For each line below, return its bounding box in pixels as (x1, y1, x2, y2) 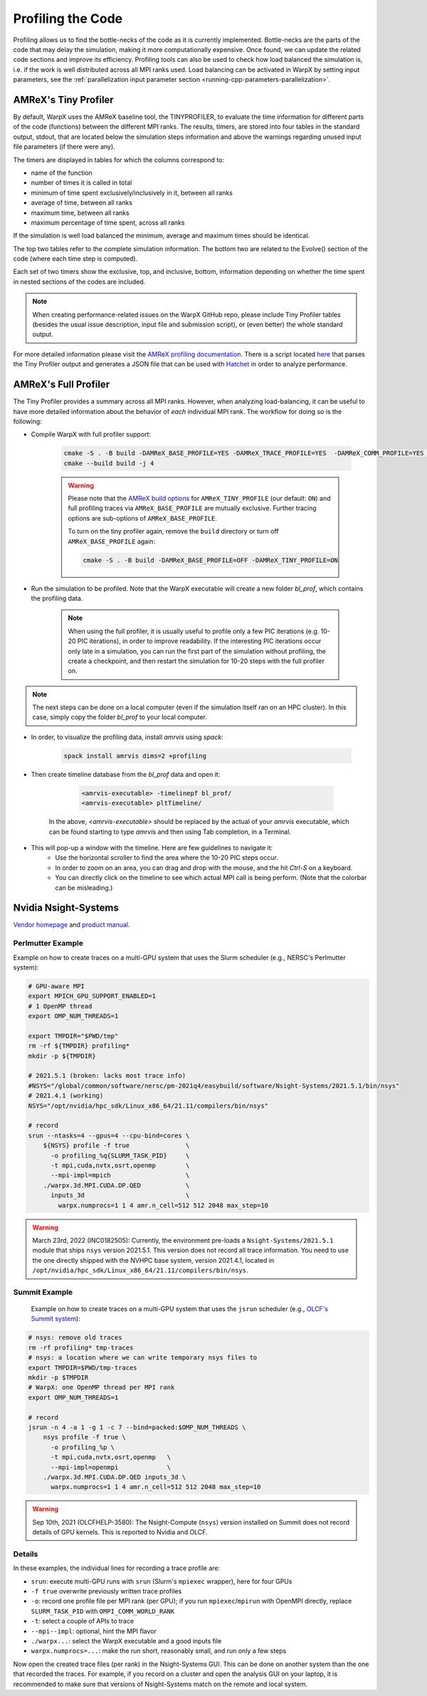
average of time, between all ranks (31, 198, 133, 207)
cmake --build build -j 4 (63, 459, 154, 467)
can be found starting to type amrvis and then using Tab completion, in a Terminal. (48, 827, 292, 836)
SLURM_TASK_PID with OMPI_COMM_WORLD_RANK (31, 1606, 175, 1615)
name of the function (31, 168, 93, 177)
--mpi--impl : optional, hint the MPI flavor (31, 1626, 157, 1636)
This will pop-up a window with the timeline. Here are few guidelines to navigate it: (31, 843, 273, 852)
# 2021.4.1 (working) (28, 1092, 104, 1100)
